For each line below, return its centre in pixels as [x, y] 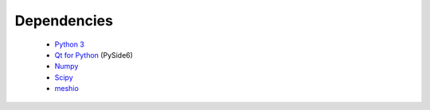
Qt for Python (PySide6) [94, 55]
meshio [66, 89]
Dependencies [64, 21]
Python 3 [70, 44]
